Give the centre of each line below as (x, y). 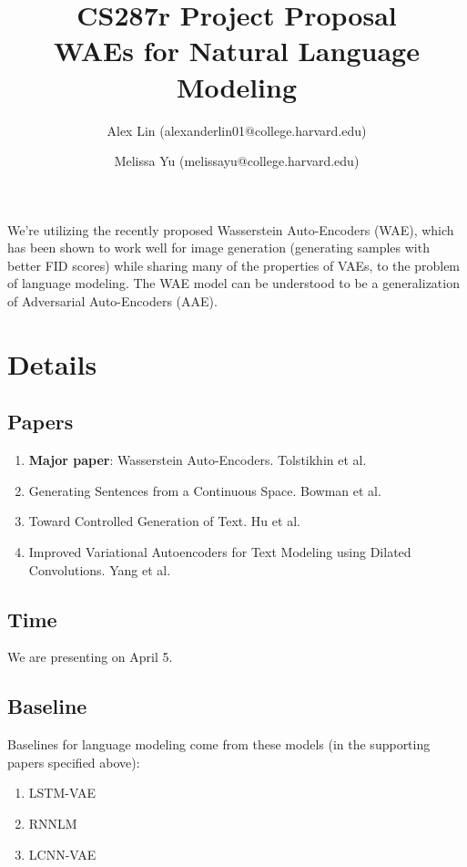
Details (52, 363)
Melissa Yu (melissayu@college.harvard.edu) (237, 161)
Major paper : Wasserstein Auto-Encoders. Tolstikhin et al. (198, 460)
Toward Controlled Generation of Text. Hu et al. (164, 521)
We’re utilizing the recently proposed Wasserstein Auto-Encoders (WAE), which (231, 229)
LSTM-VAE (62, 793)
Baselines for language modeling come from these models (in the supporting (219, 744)
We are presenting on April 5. (90, 657)
